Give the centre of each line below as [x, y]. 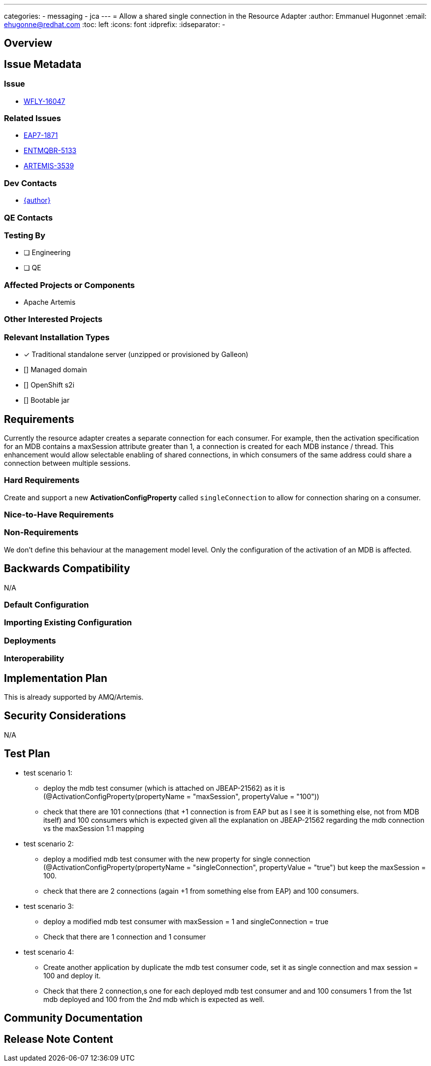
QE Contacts [29, 217]
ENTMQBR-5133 [50, 151]
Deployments [30, 640]
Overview [28, 43]
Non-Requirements [41, 533]
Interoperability [34, 659]
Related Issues [32, 118]
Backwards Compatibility [67, 569]
